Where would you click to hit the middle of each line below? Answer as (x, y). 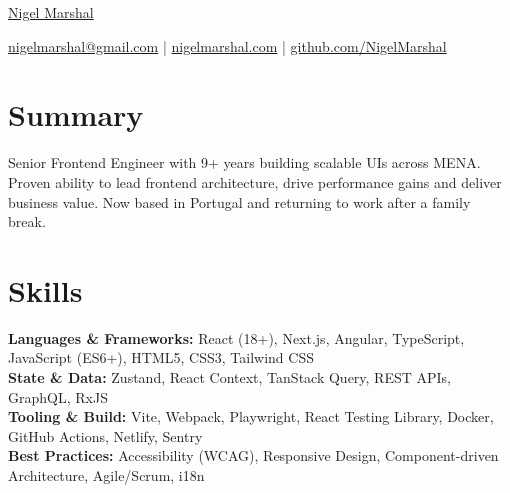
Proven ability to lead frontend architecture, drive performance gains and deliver (255, 181)
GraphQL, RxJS (58, 396)
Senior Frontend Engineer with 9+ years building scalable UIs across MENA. (244, 162)
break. (27, 221)
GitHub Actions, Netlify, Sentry (105, 435)
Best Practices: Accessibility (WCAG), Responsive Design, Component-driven (253, 455)
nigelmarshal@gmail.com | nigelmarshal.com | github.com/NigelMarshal (227, 45)
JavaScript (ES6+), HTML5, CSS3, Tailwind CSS (161, 357)
